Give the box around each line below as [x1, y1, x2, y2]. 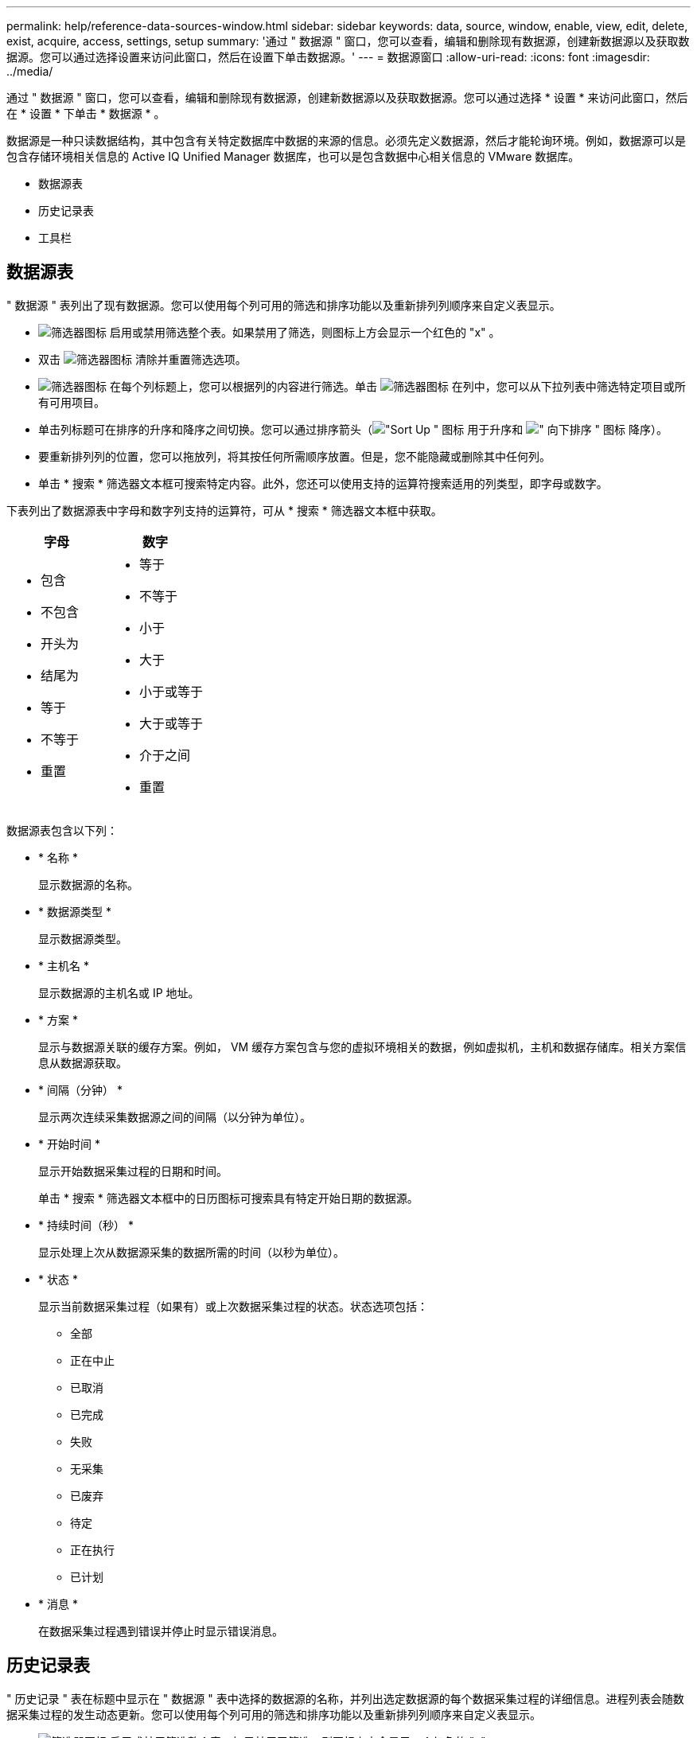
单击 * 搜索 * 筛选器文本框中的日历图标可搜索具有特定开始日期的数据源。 [38, 1190, 419, 1205]
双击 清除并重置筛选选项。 [38, 352, 247, 366]
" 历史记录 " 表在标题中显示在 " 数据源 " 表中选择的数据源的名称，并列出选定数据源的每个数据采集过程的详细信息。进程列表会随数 [6, 1691, 684, 1705]
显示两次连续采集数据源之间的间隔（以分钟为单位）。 [38, 1109, 311, 1124]
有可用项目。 [38, 395, 105, 409]
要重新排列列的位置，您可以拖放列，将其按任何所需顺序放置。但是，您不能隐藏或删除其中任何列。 [38, 449, 551, 463]
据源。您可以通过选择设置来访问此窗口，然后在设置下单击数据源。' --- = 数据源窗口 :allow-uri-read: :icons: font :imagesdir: [6, 50, 650, 64]
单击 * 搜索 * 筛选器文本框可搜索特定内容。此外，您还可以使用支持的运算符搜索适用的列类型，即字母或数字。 [38, 476, 608, 490]
